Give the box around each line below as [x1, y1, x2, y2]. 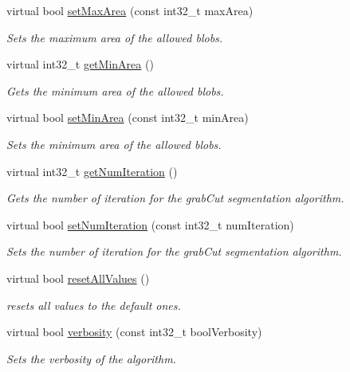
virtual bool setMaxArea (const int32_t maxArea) [6, 2, 254, 18]
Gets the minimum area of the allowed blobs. [6, 82, 224, 99]
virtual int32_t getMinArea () [6, 56, 154, 72]
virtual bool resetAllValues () [6, 269, 150, 286]
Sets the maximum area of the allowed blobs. [6, 29, 223, 45]
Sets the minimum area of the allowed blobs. [6, 135, 222, 152]
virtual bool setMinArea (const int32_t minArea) [6, 109, 249, 126]
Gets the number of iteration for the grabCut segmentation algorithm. [6, 190, 344, 206]
